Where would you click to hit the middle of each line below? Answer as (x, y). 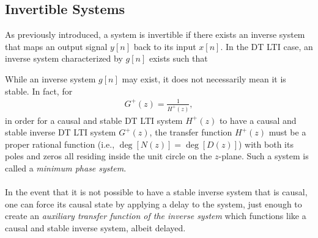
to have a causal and (258, 120)
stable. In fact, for (39, 91)
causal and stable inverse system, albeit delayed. (95, 228)
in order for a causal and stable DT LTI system (94, 120)
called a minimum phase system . (66, 168)
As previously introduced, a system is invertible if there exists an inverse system (155, 34)
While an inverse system (50, 78)
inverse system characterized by (64, 58)
